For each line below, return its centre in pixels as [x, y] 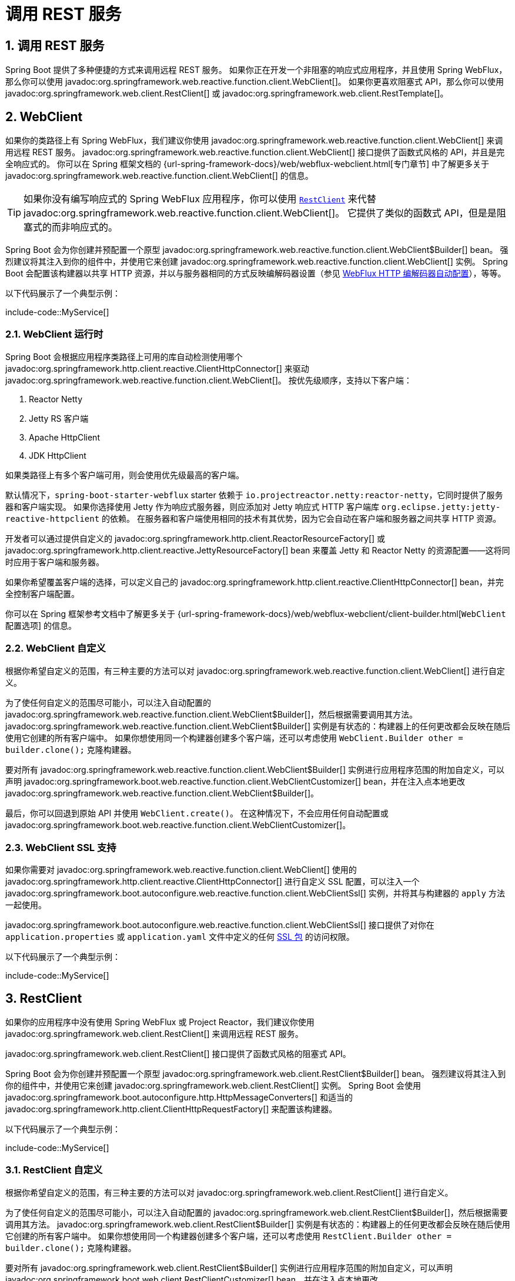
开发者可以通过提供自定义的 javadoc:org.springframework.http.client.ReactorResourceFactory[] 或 [195, 538]
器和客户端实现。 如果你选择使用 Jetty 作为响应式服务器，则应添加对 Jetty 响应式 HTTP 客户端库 [192, 506]
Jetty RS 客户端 [59, 418]
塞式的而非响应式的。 [71, 227]
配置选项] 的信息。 [41, 625]
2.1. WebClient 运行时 [54, 334]
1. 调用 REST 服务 [55, 45]
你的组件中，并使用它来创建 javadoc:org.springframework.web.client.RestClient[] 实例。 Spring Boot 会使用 [213, 1086]
